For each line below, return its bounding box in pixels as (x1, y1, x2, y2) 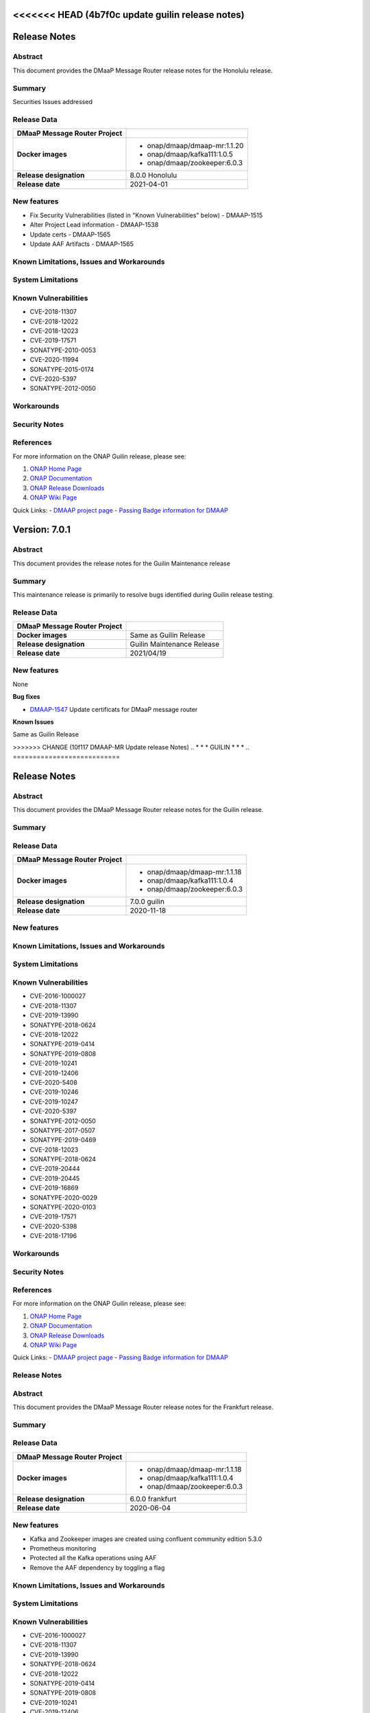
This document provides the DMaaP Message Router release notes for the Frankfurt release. (12, 1403, 274, 1412)
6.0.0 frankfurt (129, 1494, 177, 1503)
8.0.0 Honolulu (129, 171, 177, 180)
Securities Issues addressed (12, 97, 92, 106)
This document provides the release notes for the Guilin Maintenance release (12, 559, 231, 567)
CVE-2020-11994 (29, 356, 79, 364)
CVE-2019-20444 (29, 1165, 80, 1173)
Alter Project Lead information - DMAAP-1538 (29, 221, 159, 229)
